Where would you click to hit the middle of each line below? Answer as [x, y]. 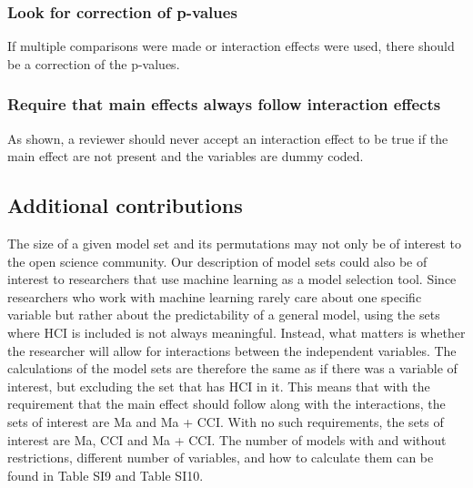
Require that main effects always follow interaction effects [224, 104]
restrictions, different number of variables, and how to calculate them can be [221, 457]
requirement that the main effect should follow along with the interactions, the [226, 404]
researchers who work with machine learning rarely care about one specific [215, 296]
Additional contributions [125, 205]
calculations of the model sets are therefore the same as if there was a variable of [232, 368]
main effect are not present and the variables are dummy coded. [186, 156]
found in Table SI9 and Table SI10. [106, 475]
